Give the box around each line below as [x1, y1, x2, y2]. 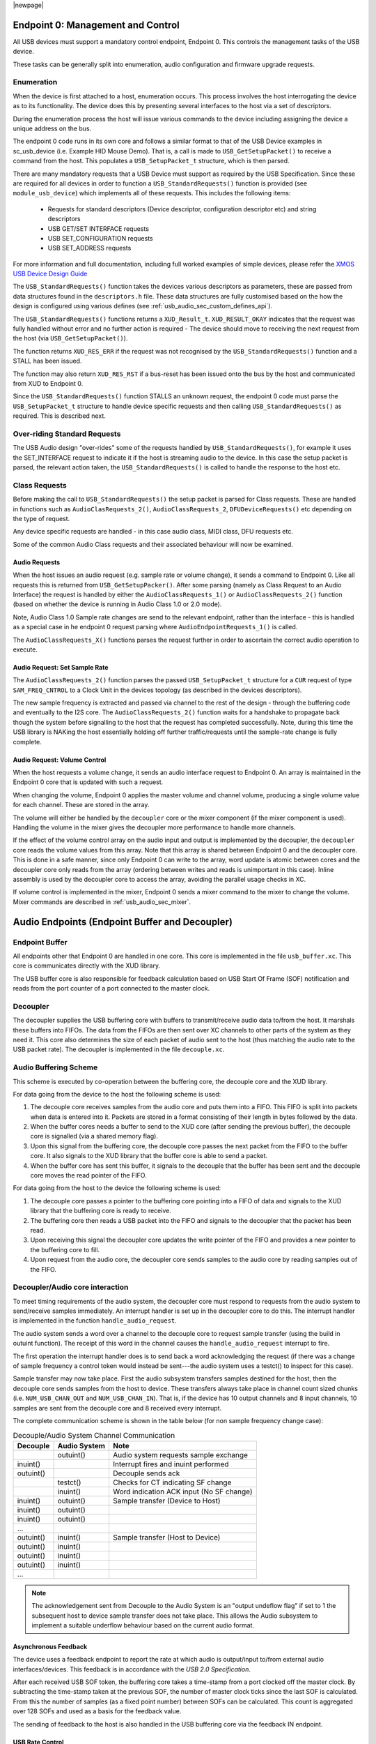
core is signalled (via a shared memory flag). [30, 1132, 158, 1141]
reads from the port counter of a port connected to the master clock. [13, 984, 210, 993]
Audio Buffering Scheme [13, 1062, 98, 1072]
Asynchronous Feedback [13, 1642, 88, 1651]
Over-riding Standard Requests [13, 429, 121, 439]
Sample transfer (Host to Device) [112, 1532, 221, 1542]
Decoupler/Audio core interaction [13, 1282, 129, 1292]
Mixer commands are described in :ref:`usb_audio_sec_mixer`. [13, 897, 191, 906]
